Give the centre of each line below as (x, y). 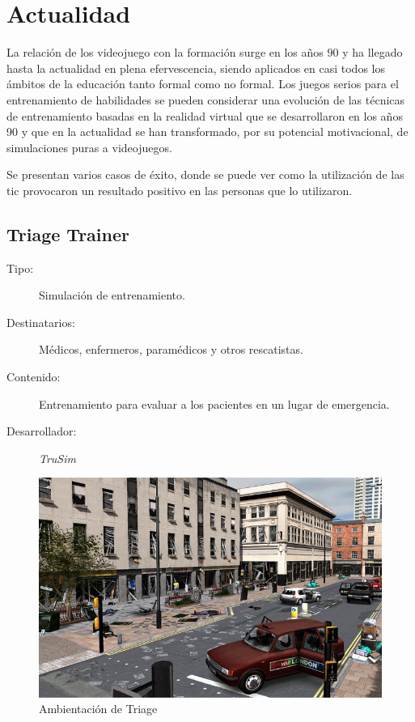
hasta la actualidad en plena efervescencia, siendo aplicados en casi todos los (196, 68)
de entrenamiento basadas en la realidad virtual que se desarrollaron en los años (205, 115)
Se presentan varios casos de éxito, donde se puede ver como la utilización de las (205, 174)
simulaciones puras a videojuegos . (89, 147)
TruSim (57, 458)
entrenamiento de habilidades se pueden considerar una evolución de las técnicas (206, 99)
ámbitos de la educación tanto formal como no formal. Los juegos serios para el (203, 84)
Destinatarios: (41, 322)
